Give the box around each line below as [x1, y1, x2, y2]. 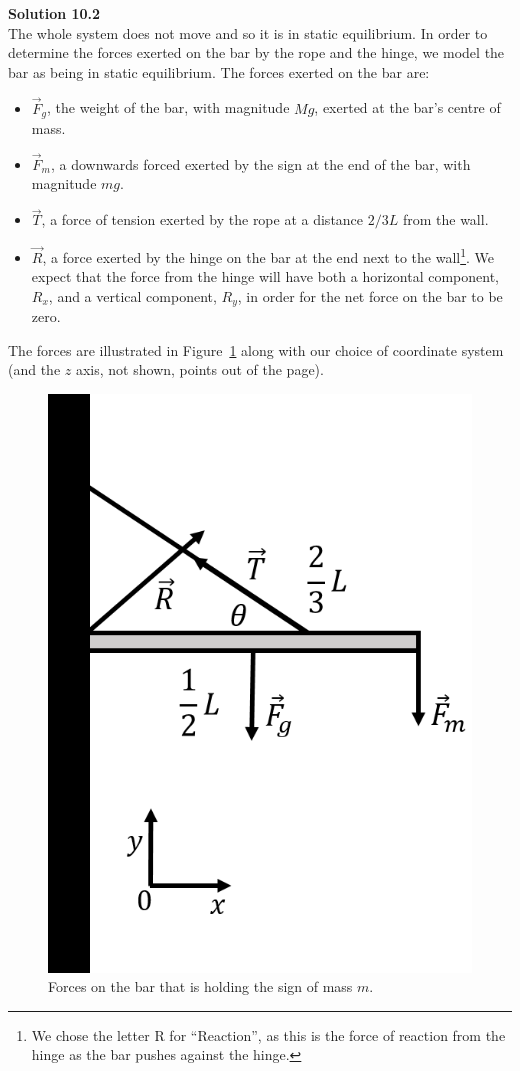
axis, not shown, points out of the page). [75, 359, 324, 380]
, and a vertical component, [48, 285, 217, 306]
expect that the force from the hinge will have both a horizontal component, [31, 266, 499, 287]
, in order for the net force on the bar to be [237, 285, 503, 306]
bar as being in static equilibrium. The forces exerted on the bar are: [8, 61, 430, 82]
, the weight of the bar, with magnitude [47, 97, 290, 118]
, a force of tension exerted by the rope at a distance [41, 209, 364, 230]
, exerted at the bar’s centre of [314, 97, 501, 118]
